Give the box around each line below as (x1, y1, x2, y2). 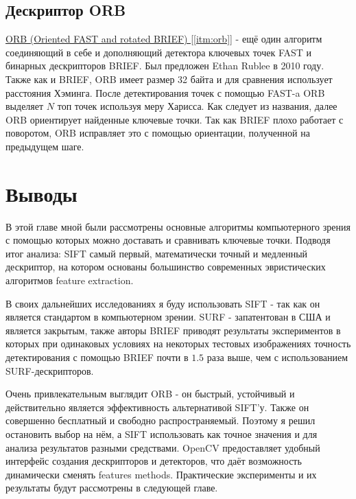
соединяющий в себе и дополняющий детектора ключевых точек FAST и (5, 45, 312, 59)
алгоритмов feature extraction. (5, 273, 134, 288)
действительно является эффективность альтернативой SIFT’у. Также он (5, 399, 309, 414)
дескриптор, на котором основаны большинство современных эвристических (5, 259, 326, 274)
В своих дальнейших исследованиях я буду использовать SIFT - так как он (5, 296, 320, 310)
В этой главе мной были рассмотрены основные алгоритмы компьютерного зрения (5, 219, 351, 233)
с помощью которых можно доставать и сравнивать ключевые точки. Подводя (5, 233, 331, 247)
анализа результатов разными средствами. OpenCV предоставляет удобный (5, 440, 320, 454)
